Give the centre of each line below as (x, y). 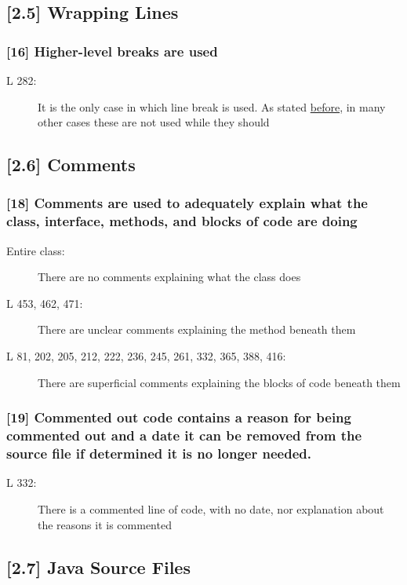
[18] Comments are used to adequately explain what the (187, 203)
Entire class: (36, 250)
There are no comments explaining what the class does (169, 277)
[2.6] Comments (71, 165)
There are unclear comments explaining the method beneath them (197, 329)
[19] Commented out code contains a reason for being (179, 417)
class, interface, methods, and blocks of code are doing (182, 221)
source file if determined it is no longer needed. (159, 453)
